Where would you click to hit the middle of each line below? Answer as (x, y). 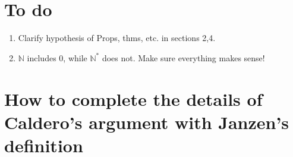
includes (42, 57)
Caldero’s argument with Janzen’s (147, 122)
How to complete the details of (133, 98)
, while (75, 57)
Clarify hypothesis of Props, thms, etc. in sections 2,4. (117, 38)
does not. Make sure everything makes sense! (183, 57)
